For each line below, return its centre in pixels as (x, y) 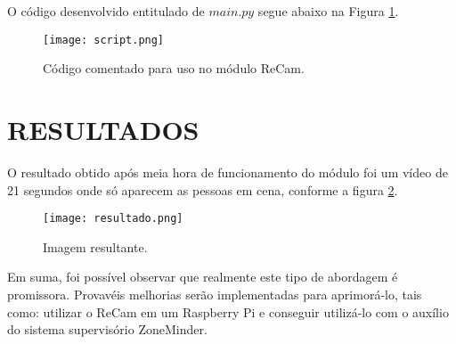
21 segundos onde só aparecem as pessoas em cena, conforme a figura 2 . (203, 189)
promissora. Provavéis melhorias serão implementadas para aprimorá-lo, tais (215, 294)
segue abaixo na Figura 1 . (328, 11)
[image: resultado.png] (113, 219)
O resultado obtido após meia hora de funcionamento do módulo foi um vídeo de (228, 172)
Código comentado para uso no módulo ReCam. (174, 68)
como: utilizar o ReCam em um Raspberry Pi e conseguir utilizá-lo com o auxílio (228, 311)
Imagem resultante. (95, 246)
